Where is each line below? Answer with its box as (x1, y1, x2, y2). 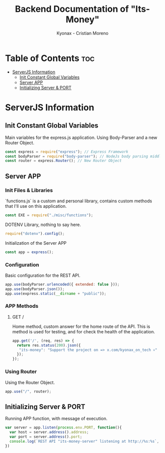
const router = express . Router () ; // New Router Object (5, 159, 122, 163)
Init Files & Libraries (5, 187, 53, 194)
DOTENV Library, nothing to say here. (5, 222, 81, 227)
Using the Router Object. (5, 379, 55, 385)
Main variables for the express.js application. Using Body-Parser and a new (5, 134, 158, 140)
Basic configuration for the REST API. (5, 272, 81, 278)
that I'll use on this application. (5, 203, 67, 209)
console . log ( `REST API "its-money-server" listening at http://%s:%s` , (9, 439, 160, 444)
